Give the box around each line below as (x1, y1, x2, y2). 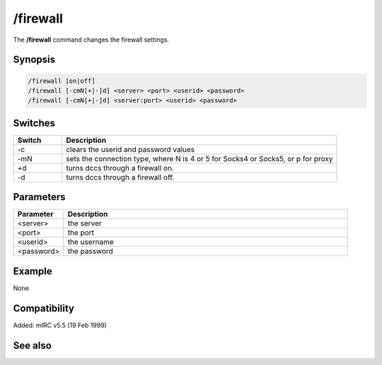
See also (13, 340, 52, 352)
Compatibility (13, 302, 74, 314)
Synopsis (13, 54, 56, 66)
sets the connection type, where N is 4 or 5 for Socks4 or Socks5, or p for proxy (66, 153, 333, 163)
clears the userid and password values (66, 144, 195, 154)
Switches (13, 117, 56, 129)
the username (67, 237, 114, 247)
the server (67, 219, 102, 228)
